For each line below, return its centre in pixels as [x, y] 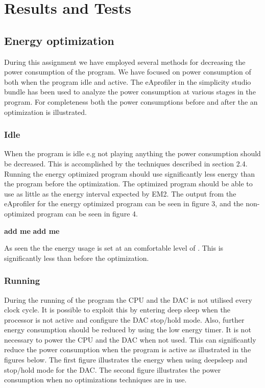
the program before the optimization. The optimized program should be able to [128, 184]
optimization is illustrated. [45, 112]
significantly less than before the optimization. [77, 258]
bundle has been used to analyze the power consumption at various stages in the [130, 92]
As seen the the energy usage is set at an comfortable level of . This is [114, 248]
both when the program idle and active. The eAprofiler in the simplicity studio [128, 81]
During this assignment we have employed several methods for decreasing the [125, 62]
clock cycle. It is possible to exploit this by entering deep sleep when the [117, 310]
